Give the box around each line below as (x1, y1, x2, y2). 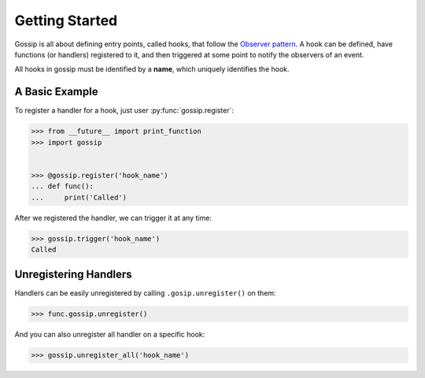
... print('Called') (31, 193, 128, 202)
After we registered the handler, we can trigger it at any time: (14, 213, 213, 222)
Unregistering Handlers (14, 268, 133, 281)
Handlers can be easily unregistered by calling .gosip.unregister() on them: (14, 288, 276, 298)
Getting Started (14, 12, 118, 29)
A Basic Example (14, 85, 98, 98)
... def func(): (31, 182, 94, 191)
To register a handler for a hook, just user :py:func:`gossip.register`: (14, 106, 234, 116)
